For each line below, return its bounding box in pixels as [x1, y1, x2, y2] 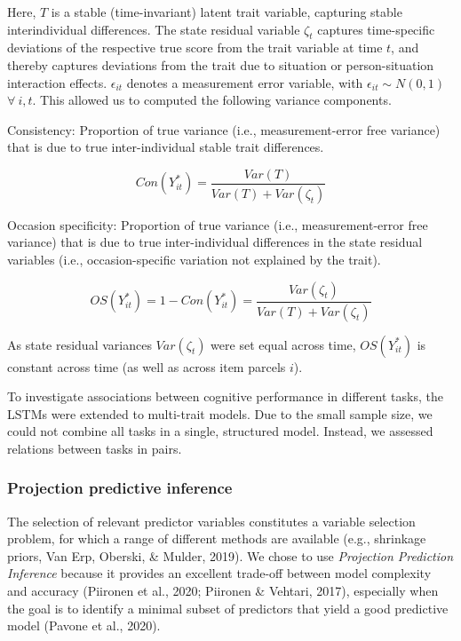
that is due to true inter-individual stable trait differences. [7, 138, 324, 156]
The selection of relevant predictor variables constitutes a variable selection [7, 511, 416, 530]
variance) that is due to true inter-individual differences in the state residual [7, 233, 423, 251]
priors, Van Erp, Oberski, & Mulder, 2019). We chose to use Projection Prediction [7, 546, 454, 565]
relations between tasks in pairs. [7, 439, 182, 457]
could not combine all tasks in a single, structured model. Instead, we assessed [7, 422, 433, 440]
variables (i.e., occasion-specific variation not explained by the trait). [7, 250, 381, 269]
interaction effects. [7, 73, 107, 91]
